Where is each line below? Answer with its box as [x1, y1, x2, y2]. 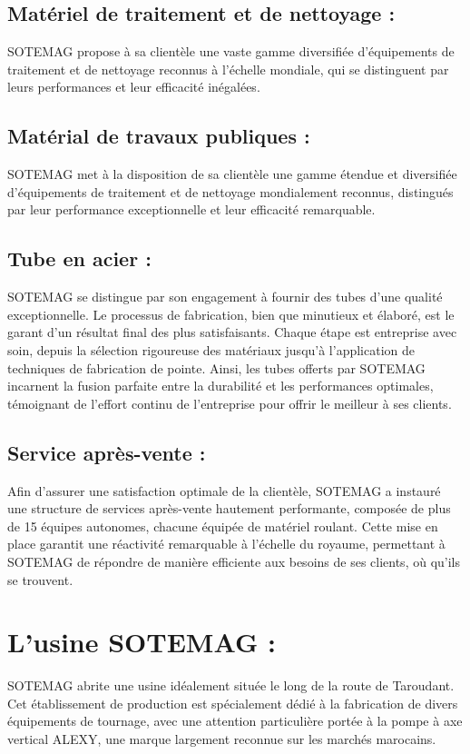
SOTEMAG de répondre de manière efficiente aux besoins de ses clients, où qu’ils [7, 551, 460, 570]
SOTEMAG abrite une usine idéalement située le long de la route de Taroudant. [7, 676, 455, 695]
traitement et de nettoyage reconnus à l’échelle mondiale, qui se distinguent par [7, 59, 449, 78]
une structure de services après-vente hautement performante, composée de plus [7, 499, 451, 518]
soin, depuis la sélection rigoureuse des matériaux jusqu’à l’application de [7, 340, 415, 359]
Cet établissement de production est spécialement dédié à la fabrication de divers [7, 693, 458, 712]
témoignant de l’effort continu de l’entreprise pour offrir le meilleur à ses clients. [7, 393, 452, 412]
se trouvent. [7, 570, 73, 589]
